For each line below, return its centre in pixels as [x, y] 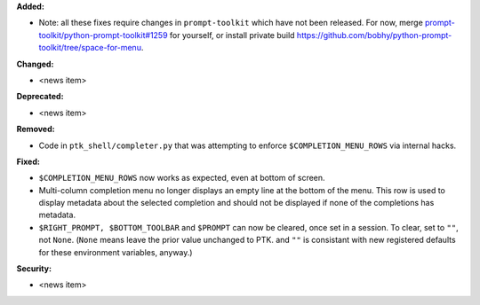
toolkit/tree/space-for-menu [90, 48]
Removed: [36, 129]
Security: [34, 269]
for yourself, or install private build [232, 35]
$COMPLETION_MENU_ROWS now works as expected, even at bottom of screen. [182, 178]
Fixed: [28, 161]
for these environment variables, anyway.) [116, 252]
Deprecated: [40, 97]
